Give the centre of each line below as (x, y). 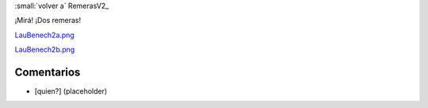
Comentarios (48, 72)
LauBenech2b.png (45, 50)
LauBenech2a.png (44, 35)
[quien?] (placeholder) (71, 91)
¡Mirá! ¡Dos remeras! (48, 21)
